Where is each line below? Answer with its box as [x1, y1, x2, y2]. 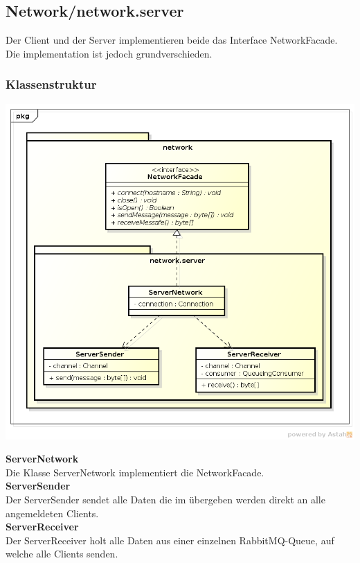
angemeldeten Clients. [6, 505, 99, 520]
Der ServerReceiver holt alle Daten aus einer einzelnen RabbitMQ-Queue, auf [6, 532, 334, 547]
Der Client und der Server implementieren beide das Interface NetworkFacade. [6, 33, 338, 47]
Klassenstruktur [6, 76, 97, 93]
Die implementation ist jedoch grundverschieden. [6, 46, 213, 60]
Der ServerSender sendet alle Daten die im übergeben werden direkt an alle [6, 492, 325, 506]
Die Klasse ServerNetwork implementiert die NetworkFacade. [6, 465, 264, 479]
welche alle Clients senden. [6, 546, 118, 561]
